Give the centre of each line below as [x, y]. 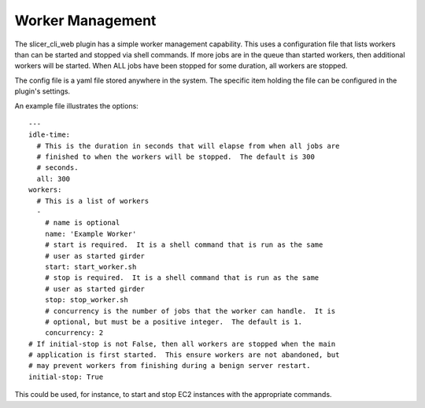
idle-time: [50, 135]
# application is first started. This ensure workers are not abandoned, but [184, 355]
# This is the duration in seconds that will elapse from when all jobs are [188, 146]
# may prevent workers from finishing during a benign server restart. [170, 366]
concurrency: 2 [74, 333]
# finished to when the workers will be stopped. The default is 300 [176, 157]
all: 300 [54, 178]
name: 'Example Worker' [91, 233]
